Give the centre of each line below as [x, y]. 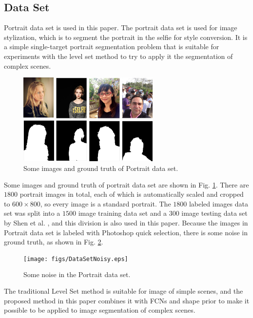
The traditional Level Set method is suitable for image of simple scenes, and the [124, 291]
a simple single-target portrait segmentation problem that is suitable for [112, 47]
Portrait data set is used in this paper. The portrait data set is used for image [121, 28]
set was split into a [32, 213]
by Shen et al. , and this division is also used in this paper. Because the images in [126, 223]
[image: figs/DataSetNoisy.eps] [76, 259]
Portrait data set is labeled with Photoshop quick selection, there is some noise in [126, 232]
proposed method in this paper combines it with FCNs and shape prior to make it [127, 300]
